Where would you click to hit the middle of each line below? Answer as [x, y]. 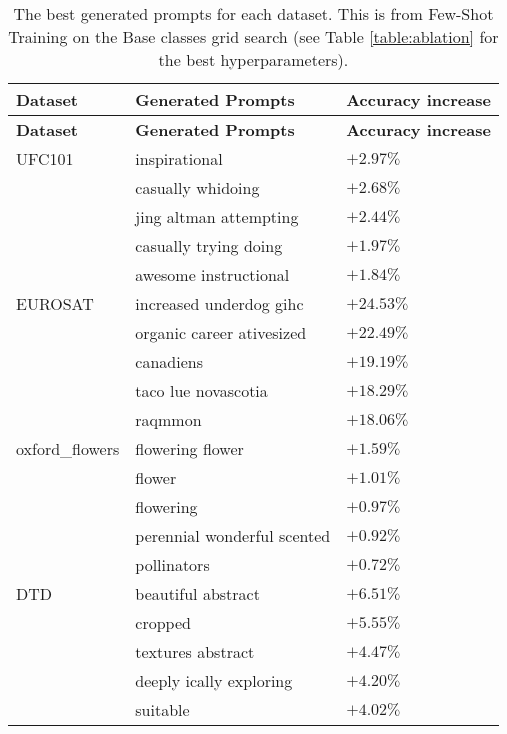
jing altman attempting [217, 216]
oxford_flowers [68, 448]
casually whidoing [197, 187]
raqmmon [168, 419]
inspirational [179, 158]
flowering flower [189, 448]
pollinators [172, 564]
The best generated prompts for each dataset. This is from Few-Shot [253, 13]
